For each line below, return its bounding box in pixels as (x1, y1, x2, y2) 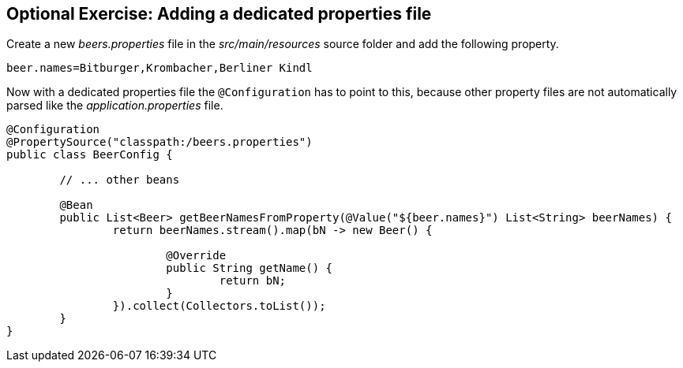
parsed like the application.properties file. (6, 99, 223, 113)
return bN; (219, 274, 287, 288)
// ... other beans (59, 173, 180, 187)
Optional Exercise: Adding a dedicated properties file (6, 4, 432, 24)
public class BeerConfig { (6, 148, 173, 162)
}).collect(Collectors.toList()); (112, 299, 326, 313)
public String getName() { (166, 262, 333, 275)
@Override (166, 249, 227, 262)
